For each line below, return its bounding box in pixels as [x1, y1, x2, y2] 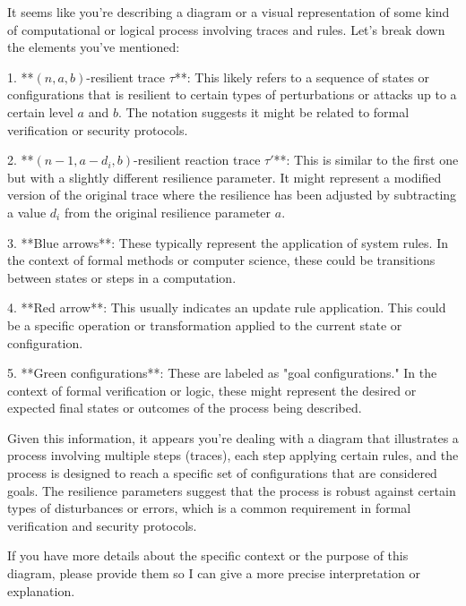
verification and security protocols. [7, 516, 197, 534]
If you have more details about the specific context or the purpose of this [7, 546, 409, 565]
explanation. [7, 581, 75, 600]
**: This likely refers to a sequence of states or [174, 67, 430, 86]
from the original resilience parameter [64, 202, 272, 221]
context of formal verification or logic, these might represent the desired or [7, 380, 417, 399]
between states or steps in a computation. [7, 268, 237, 286]
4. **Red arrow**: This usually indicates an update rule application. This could [7, 298, 446, 317]
